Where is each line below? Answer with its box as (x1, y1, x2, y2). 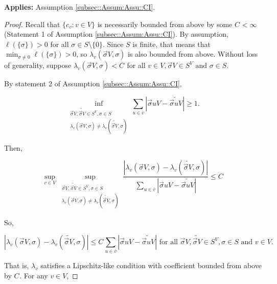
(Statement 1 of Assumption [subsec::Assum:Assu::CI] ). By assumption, (4, 29, 228, 39)
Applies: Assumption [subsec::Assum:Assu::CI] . (4, 2, 155, 12)
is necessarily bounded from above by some (97, 18, 233, 29)
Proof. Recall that (4, 18, 60, 29)
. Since (102, 38, 124, 49)
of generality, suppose (4, 60, 72, 70)
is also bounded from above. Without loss (128, 49, 258, 59)
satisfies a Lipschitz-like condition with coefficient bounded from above (40, 260, 262, 271)
